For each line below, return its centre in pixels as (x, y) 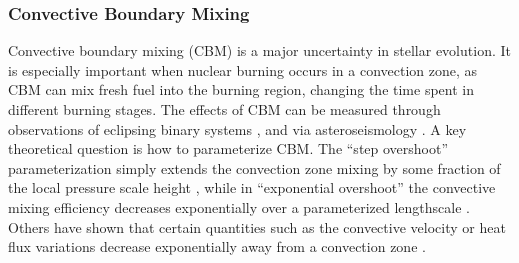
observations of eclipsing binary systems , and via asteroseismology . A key (237, 128)
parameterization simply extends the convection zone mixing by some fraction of (254, 167)
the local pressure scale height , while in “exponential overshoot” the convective (252, 187)
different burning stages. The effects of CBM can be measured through (224, 109)
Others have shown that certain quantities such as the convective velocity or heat (257, 226)
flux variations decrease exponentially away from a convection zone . (217, 246)
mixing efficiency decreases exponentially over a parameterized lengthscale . (239, 206)
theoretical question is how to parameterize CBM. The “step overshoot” (228, 148)
